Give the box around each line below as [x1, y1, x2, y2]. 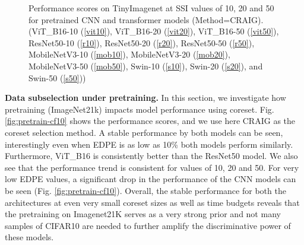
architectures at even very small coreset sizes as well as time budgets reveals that [5, 196, 300, 208]
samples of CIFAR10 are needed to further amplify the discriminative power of [5, 219, 291, 231]
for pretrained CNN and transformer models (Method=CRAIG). [28, 13, 264, 26]
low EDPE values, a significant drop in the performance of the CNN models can [5, 173, 296, 185]
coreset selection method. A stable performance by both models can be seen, [5, 126, 283, 138]
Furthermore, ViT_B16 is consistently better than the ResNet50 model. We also [5, 149, 298, 162]
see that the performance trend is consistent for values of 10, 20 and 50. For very [5, 161, 299, 173]
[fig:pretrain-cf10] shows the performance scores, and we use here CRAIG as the [5, 114, 296, 127]
